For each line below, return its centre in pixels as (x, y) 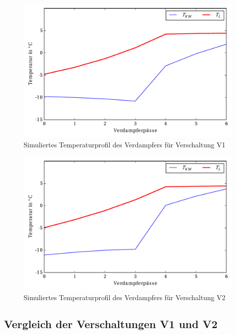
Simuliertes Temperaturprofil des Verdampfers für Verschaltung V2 (125, 297)
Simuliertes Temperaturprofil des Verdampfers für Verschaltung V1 (125, 145)
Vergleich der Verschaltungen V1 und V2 (111, 323)
